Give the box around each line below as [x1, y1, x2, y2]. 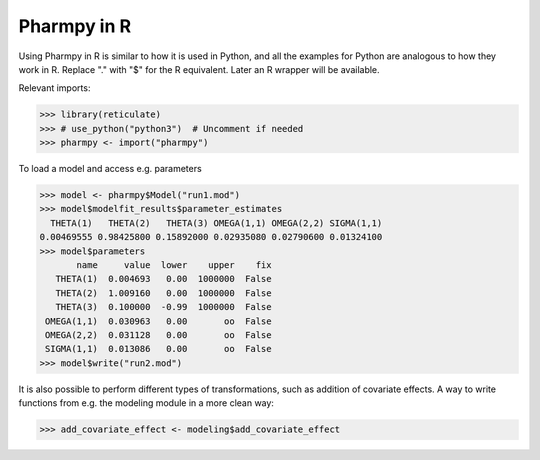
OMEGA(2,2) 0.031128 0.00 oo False [45, 329, 272, 340]
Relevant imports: [18, 82, 91, 94]
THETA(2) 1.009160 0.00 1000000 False [55, 287, 272, 299]
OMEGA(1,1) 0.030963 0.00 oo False [45, 315, 272, 327]
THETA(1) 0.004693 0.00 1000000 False [55, 273, 272, 285]
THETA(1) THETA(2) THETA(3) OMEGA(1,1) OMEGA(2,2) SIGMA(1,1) [50, 217, 383, 229]
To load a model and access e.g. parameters [18, 163, 202, 175]
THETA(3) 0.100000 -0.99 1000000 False [55, 301, 272, 313]
